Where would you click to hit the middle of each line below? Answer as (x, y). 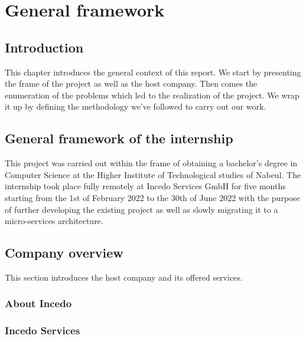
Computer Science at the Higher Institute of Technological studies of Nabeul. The (153, 174)
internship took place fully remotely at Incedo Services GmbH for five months (145, 186)
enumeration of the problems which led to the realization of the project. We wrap (152, 95)
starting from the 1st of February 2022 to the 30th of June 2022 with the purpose (152, 197)
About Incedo (38, 303)
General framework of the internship (119, 138)
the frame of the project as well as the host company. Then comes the (131, 83)
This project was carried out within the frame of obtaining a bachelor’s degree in (151, 163)
